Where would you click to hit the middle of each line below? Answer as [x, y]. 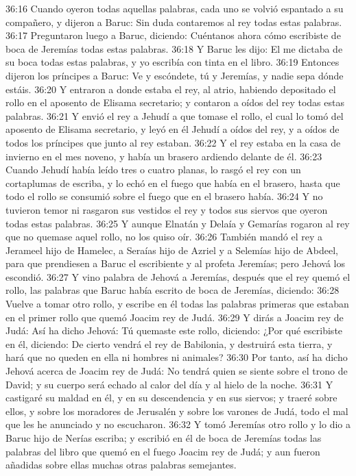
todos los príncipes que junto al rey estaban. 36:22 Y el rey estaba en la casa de [173, 142]
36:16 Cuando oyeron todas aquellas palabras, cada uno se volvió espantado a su [175, 8]
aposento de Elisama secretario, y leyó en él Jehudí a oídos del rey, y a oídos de [173, 129]
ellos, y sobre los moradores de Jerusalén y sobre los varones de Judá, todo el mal [177, 411]
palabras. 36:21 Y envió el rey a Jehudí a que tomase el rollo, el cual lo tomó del [175, 115]
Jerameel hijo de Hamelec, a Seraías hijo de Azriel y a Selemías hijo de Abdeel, [172, 250]
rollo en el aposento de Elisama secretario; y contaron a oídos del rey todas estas [175, 102]
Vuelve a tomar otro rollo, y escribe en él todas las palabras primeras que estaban [177, 304]
